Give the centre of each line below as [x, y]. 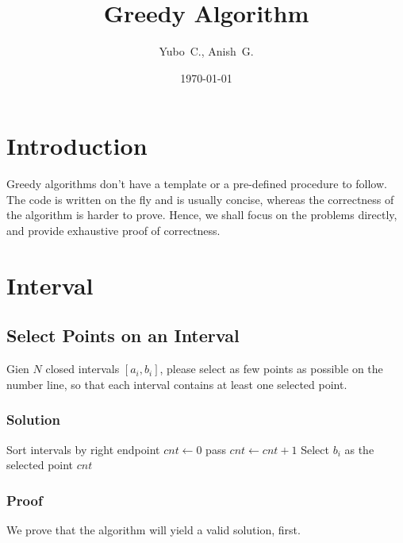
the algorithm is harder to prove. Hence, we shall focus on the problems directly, [202, 215]
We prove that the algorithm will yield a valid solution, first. [154, 530]
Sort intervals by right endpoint [83, 449]
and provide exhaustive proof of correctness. [113, 231]
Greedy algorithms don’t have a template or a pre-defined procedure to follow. [197, 184]
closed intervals [83, 369]
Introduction [77, 146]
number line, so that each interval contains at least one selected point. [177, 384]
